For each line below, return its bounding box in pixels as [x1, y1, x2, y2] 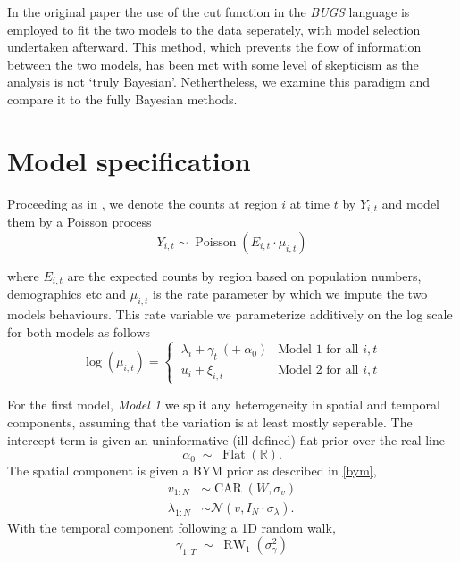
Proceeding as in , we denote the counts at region [7, 194, 278, 212]
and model [381, 194, 439, 212]
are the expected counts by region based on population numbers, [67, 266, 422, 285]
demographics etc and [7, 285, 127, 303]
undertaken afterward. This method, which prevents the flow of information [7, 37, 422, 56]
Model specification [7, 142, 251, 178]
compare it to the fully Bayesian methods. [7, 89, 238, 108]
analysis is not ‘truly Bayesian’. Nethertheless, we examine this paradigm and [7, 72, 430, 91]
